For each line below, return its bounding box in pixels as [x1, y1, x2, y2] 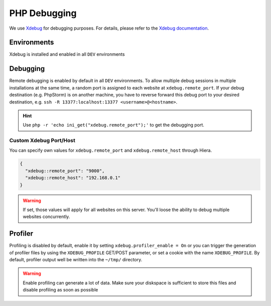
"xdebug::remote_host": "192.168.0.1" [25, 175, 120, 181]
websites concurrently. [23, 214, 70, 220]
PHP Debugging [9, 8, 77, 19]
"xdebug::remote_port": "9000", [25, 168, 105, 173]
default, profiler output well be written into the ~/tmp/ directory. [9, 257, 143, 263]
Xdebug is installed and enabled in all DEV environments [9, 51, 125, 57]
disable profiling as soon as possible [23, 287, 98, 293]
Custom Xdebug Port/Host [9, 137, 75, 144]
